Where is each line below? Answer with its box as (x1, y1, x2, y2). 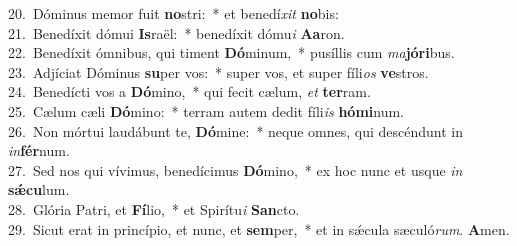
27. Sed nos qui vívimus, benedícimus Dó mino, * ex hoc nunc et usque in (8, 159, 463, 180)
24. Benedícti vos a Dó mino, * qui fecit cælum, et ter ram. (8, 81, 371, 102)
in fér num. (8, 140, 70, 161)
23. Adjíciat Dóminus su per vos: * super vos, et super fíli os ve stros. (8, 61, 429, 82)
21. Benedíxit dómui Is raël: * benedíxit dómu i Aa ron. (8, 22, 345, 43)
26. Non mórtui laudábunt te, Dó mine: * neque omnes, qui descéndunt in (8, 120, 464, 141)
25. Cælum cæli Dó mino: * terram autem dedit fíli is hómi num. (8, 100, 404, 121)
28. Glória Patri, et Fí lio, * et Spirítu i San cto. (8, 198, 300, 219)
